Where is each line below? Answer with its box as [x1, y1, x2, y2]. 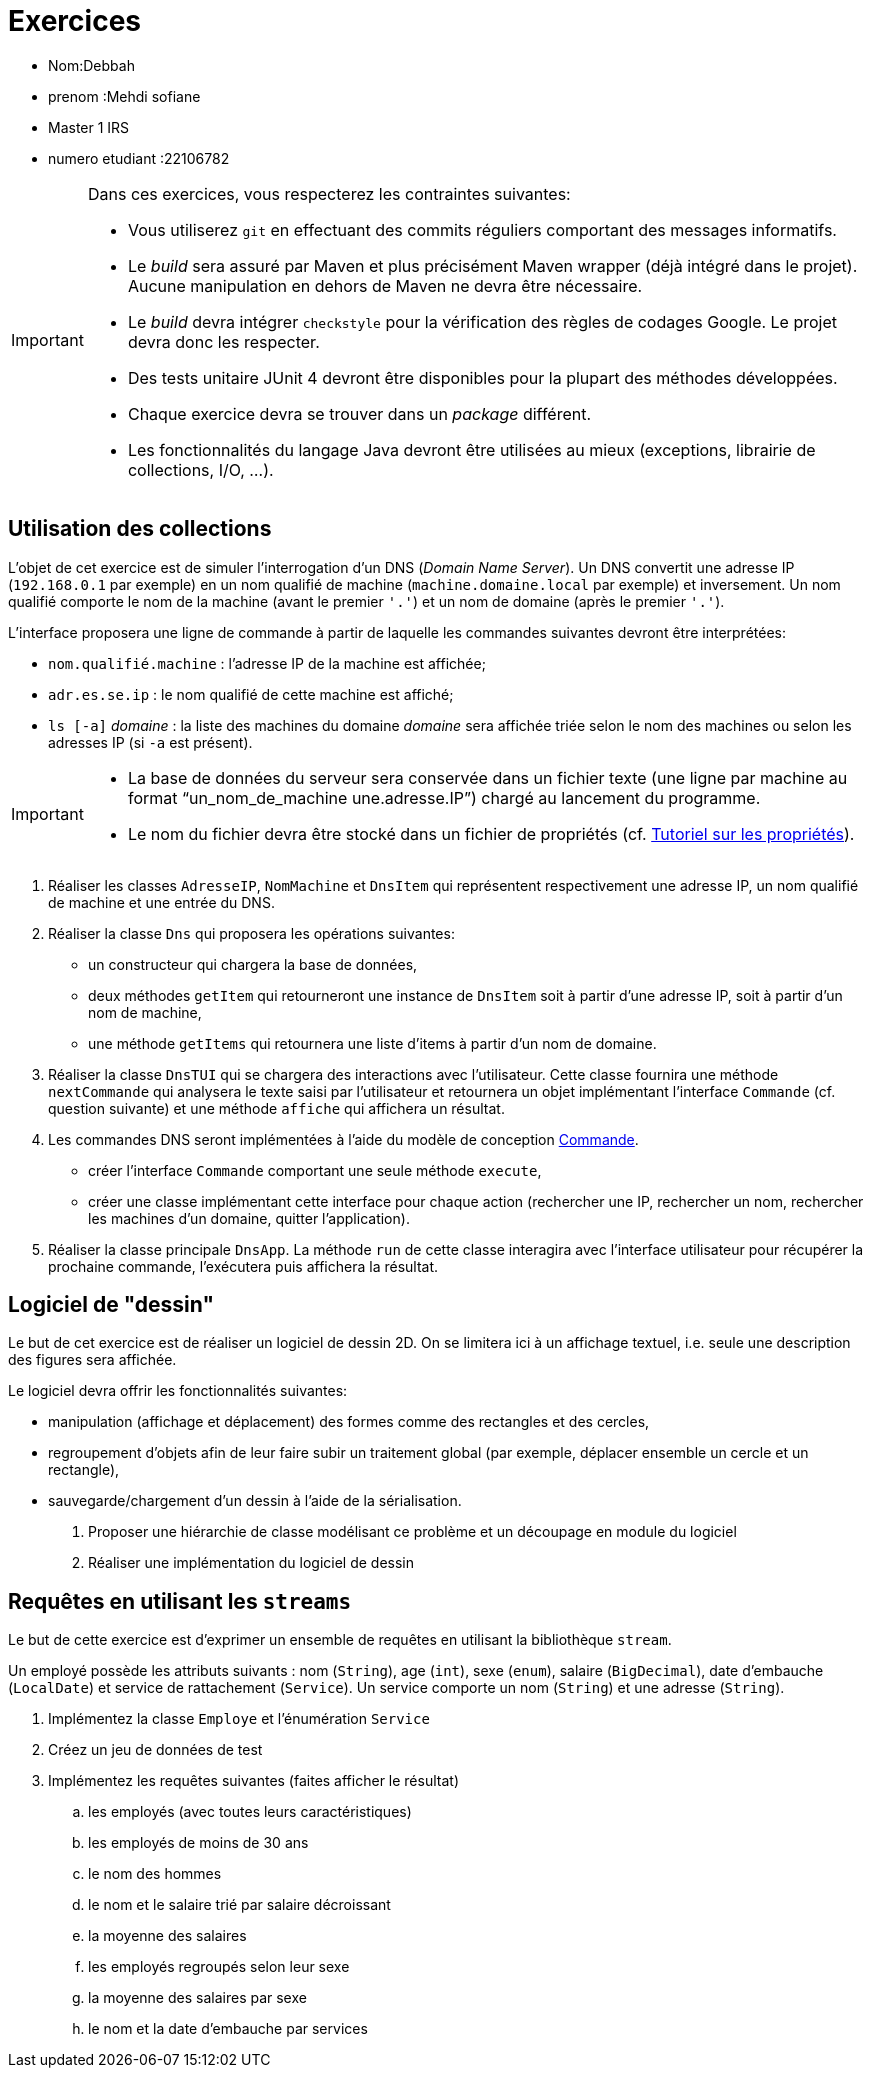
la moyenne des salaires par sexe [88, 1989, 307, 2007]
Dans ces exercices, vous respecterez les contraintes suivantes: [87, 183, 571, 204]
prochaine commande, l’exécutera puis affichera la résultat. [48, 1257, 439, 1275]
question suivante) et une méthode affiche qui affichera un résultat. [48, 1099, 505, 1117]
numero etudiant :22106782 [48, 149, 230, 167]
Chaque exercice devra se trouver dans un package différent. [127, 403, 592, 424]
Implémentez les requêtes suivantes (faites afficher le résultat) [48, 1772, 459, 1790]
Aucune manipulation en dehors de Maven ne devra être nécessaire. [127, 275, 643, 296]
